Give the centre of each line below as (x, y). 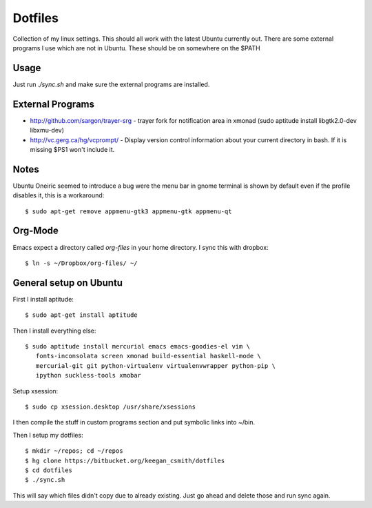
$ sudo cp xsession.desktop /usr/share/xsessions (111, 407)
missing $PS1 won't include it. (72, 149)
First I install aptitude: (43, 299)
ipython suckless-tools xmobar (88, 375)
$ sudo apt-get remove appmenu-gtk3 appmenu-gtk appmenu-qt (128, 211)
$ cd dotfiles (49, 470)
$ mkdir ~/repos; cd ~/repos (74, 451)
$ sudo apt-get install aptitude (81, 315)
